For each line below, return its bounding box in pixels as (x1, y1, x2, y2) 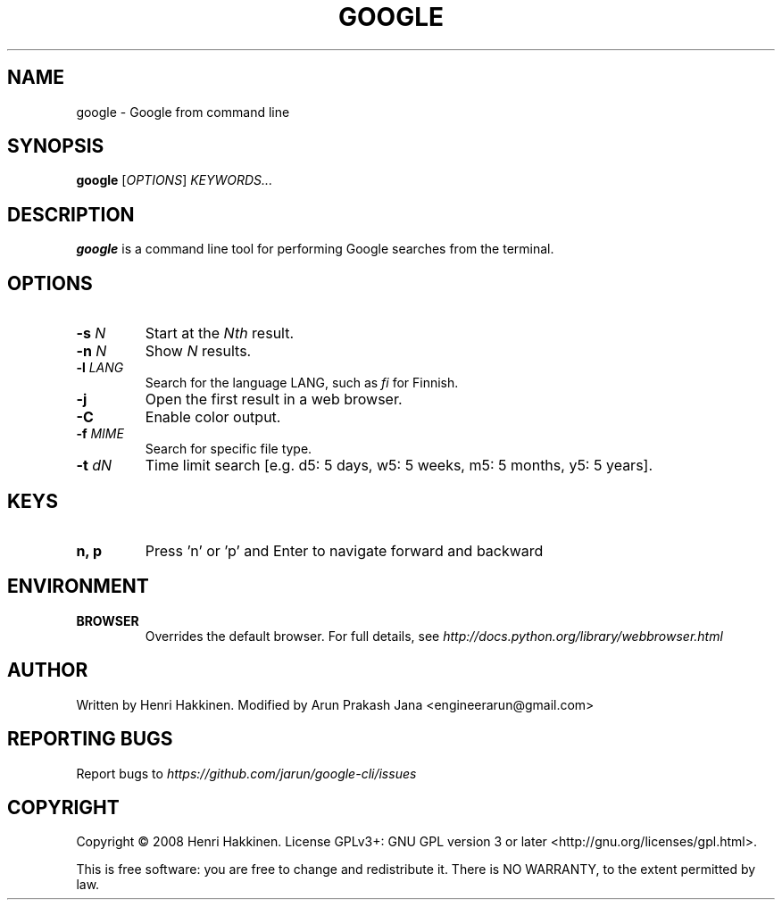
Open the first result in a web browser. (145, 390, 403, 409)
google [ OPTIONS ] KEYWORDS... (76, 172, 273, 188)
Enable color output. (145, 408, 281, 427)
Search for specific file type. (145, 441, 312, 457)
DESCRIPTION (7, 203, 135, 226)
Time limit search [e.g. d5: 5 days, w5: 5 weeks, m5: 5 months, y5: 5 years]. (145, 456, 653, 475)
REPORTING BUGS (7, 728, 173, 751)
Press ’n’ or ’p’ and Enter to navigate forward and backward (145, 541, 544, 560)
